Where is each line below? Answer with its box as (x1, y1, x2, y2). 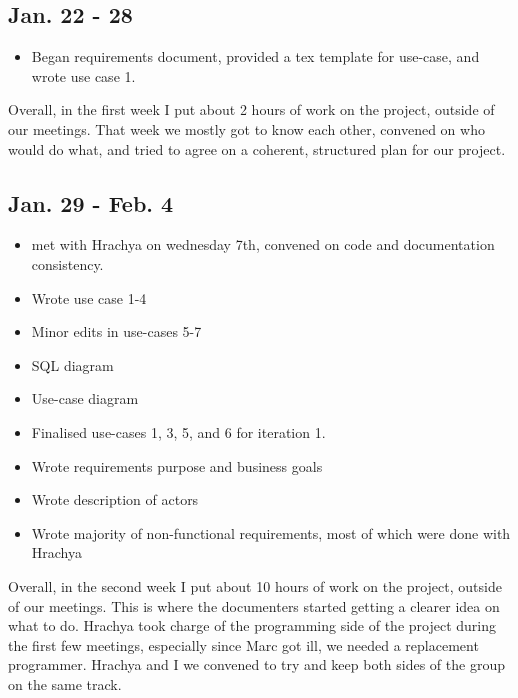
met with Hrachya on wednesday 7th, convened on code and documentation (31, 234, 495, 255)
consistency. (31, 253, 104, 274)
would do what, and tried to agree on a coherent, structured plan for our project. (8, 138, 506, 159)
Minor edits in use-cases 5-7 (31, 321, 202, 342)
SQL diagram (31, 354, 114, 375)
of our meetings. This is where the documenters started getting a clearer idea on (8, 595, 500, 616)
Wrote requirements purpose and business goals (31, 455, 323, 476)
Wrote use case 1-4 (31, 287, 147, 308)
